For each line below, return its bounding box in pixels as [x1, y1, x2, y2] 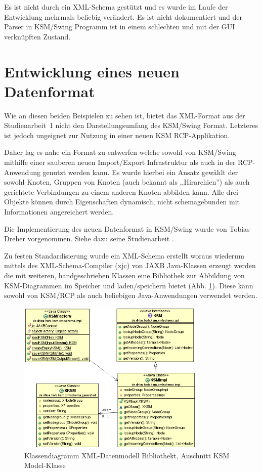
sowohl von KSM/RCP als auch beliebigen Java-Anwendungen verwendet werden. [4, 290, 257, 301]
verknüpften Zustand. [4, 31, 71, 41]
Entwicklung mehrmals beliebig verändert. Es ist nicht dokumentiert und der [4, 11, 243, 22]
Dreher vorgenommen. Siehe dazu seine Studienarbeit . [4, 233, 174, 244]
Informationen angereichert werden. [4, 206, 114, 217]
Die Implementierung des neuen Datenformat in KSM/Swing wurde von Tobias [4, 223, 250, 234]
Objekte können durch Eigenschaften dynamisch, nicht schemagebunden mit [4, 196, 240, 207]
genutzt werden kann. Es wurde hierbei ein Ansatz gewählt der [42, 166, 238, 177]
